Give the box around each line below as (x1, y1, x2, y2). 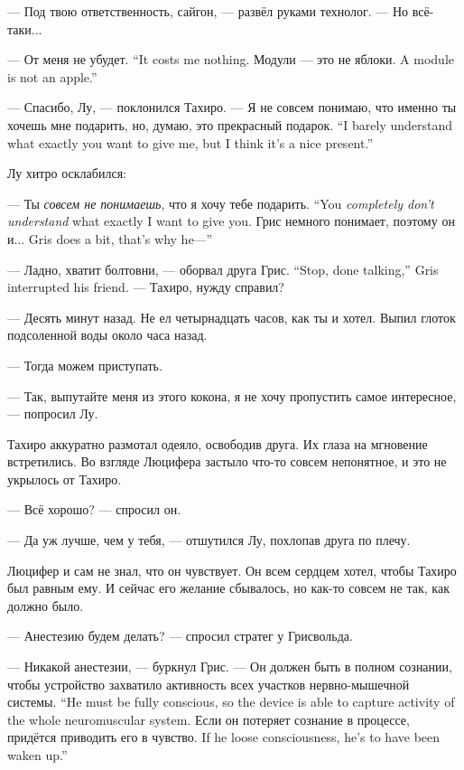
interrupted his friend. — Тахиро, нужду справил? (7, 277, 284, 296)
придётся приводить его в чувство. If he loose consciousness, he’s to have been (7, 728, 441, 747)
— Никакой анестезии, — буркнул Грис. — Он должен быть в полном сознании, (7, 657, 452, 676)
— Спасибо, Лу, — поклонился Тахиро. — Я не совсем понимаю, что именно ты (7, 98, 457, 117)
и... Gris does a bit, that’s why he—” (7, 229, 213, 248)
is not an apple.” (7, 67, 97, 86)
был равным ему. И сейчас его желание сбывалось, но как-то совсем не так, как (7, 578, 450, 597)
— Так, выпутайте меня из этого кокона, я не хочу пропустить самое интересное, (7, 386, 457, 405)
